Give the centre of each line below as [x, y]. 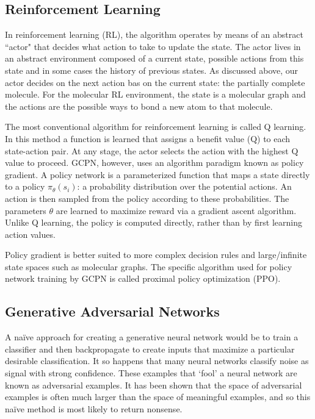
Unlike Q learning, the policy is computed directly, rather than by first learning [154, 222]
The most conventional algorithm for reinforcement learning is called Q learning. [156, 127]
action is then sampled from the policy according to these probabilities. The [147, 198]
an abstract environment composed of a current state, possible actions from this [154, 58]
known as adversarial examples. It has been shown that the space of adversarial [154, 385]
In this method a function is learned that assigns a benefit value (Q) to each [148, 138]
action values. [30, 234]
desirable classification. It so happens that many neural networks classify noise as [157, 361]
